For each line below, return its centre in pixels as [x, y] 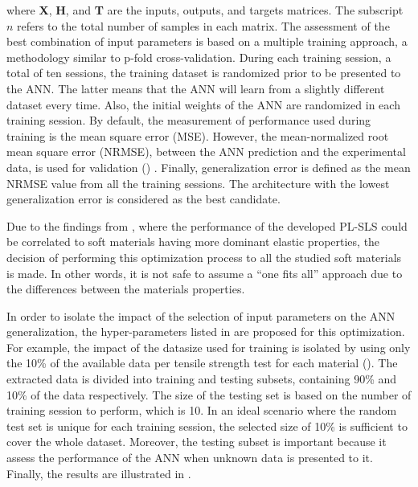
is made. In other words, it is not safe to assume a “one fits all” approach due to [205, 273]
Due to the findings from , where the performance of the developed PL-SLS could [207, 225]
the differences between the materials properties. [126, 289]
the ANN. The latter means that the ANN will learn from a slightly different [196, 88]
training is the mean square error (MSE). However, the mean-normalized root [198, 135]
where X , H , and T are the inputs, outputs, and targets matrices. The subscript [205, 10]
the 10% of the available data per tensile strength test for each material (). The [202, 363]
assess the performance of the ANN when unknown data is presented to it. [190, 458]
